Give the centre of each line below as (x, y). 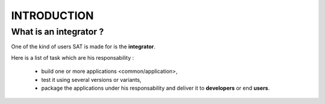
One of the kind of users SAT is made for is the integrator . (83, 47)
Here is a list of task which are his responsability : (73, 57)
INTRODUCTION (52, 16)
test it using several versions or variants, (91, 79)
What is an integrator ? (57, 32)
